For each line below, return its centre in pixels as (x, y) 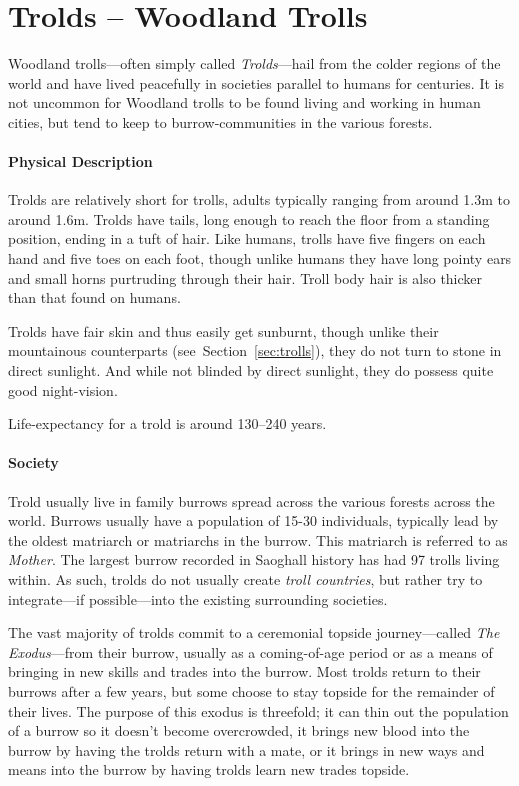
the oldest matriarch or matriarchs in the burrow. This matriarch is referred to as (258, 539)
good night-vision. (63, 389)
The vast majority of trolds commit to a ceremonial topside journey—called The (254, 632)
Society (33, 462)
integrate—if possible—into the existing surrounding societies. (198, 598)
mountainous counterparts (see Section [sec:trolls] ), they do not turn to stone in (255, 350)
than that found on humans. (94, 297)
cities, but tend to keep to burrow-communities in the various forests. (220, 121)
